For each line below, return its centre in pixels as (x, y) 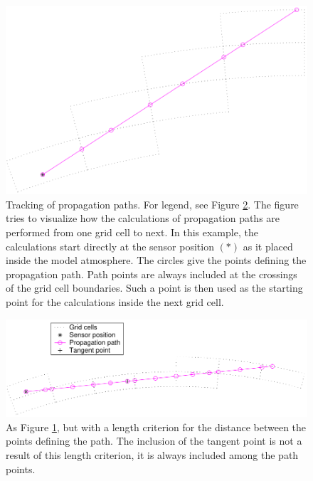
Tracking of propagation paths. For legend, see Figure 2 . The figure (152, 204)
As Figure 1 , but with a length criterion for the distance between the (156, 427)
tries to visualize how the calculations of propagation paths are (143, 218)
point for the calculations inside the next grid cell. (115, 301)
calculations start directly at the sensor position (110, 246)
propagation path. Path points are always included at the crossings (152, 274)
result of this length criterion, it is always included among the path (152, 454)
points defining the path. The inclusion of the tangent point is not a (154, 441)
